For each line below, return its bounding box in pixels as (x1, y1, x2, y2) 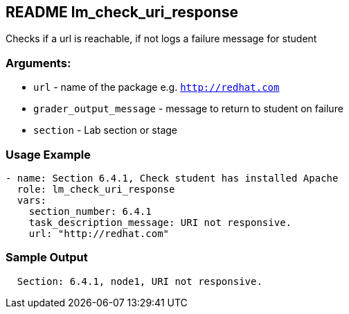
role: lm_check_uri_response (17, 183, 175, 195)
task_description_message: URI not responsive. (28, 216, 292, 228)
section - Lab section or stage (33, 124, 177, 137)
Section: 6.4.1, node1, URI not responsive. (17, 275, 262, 287)
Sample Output (6, 250, 88, 265)
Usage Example (6, 147, 91, 162)
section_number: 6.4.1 (28, 205, 152, 217)
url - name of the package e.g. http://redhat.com (33, 81, 280, 94)
